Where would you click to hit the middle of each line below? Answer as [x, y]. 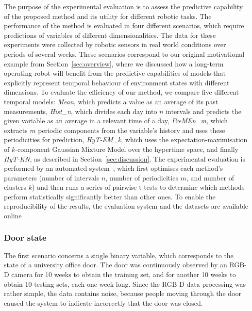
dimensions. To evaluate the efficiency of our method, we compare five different [121, 92]
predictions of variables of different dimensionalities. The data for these [110, 35]
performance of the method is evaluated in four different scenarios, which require [124, 25]
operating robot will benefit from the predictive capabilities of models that [115, 73]
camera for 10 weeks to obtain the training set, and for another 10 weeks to [124, 274]
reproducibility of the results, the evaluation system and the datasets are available [126, 206]
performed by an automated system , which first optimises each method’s [113, 168]
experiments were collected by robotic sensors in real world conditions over [115, 44]
